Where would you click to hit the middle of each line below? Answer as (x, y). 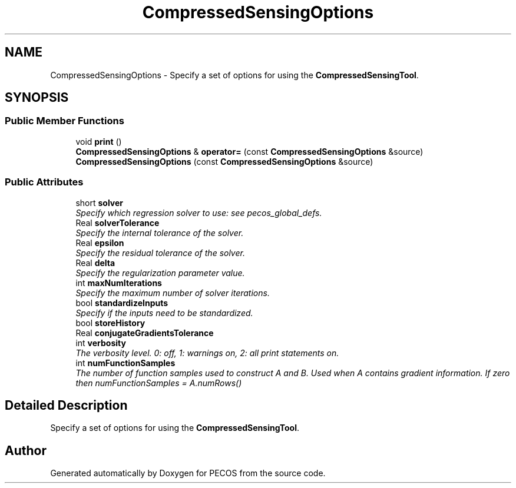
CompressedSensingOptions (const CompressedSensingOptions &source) (224, 161)
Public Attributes (44, 182)
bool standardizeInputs (122, 303)
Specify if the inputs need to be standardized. (164, 313)
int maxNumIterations (119, 283)
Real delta (95, 263)
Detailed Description (66, 405)
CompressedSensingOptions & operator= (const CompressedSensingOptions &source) (249, 151)
